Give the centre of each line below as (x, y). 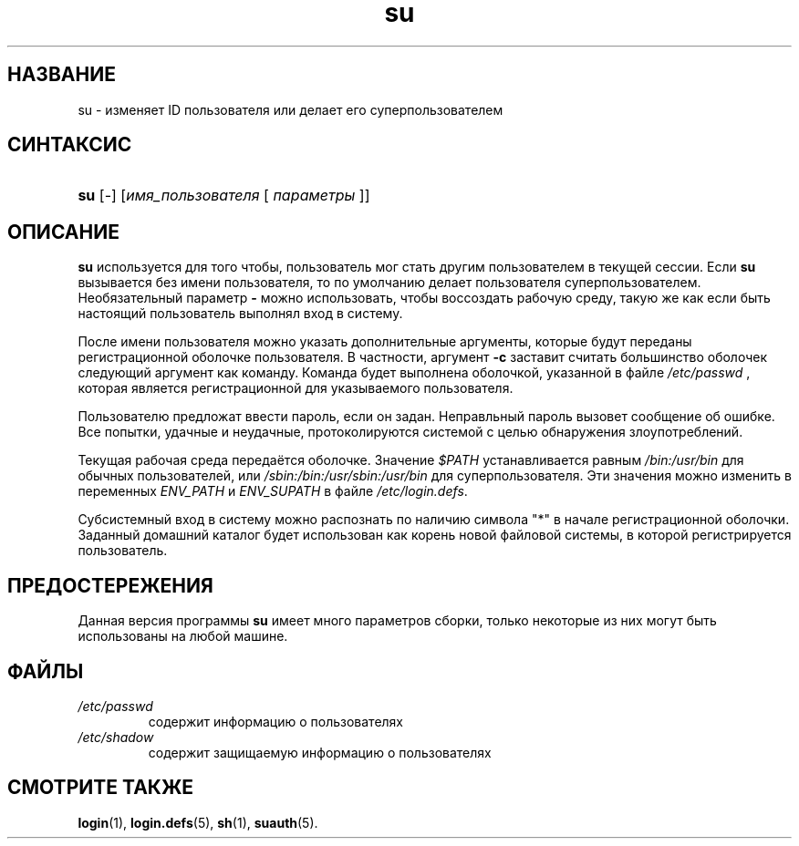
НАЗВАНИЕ (62, 75)
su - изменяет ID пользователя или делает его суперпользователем (291, 109)
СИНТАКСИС (70, 145)
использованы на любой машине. (183, 636)
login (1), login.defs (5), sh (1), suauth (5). (198, 822)
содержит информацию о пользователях (276, 721)
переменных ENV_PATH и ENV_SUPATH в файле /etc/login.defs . (273, 491)
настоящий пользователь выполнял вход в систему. (240, 314)
